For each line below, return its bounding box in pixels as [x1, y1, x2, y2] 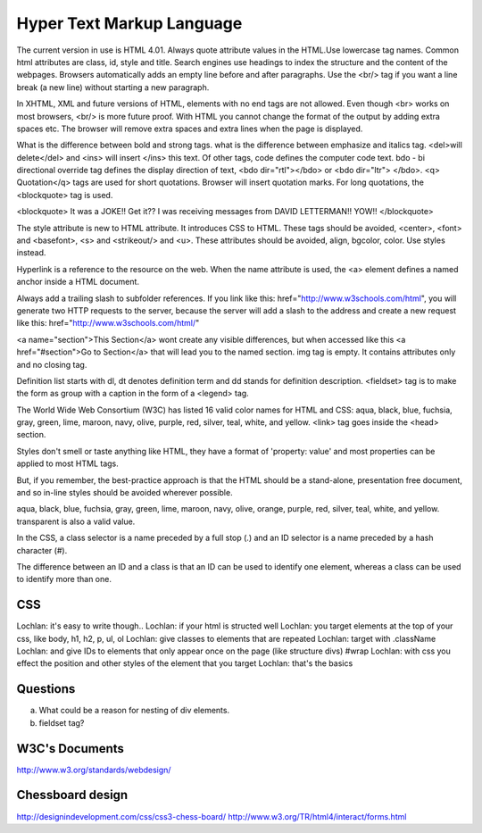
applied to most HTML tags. [16, 458, 120, 469]
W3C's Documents [16, 741, 125, 756]
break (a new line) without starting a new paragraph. [16, 81, 210, 93]
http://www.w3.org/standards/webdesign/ [16, 764, 171, 775]
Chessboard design [16, 787, 129, 803]
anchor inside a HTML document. [16, 277, 140, 287]
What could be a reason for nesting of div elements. [38, 705, 230, 716]
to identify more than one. [16, 574, 112, 585]
